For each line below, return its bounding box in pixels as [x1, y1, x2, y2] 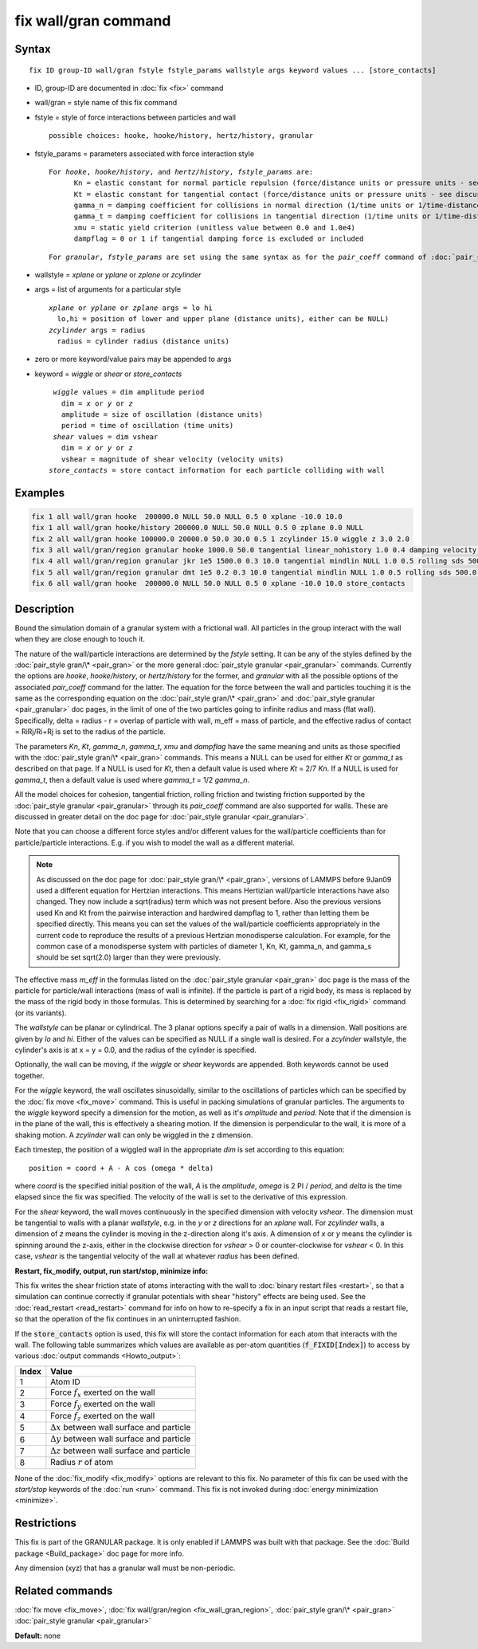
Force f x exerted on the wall [50, 1387, 155, 1399]
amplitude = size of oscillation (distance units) [61, 410, 263, 418]
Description [14, 602, 75, 615]
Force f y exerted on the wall [50, 1399, 155, 1411]
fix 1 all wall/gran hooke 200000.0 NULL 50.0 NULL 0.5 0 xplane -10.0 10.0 [31, 512, 343, 521]
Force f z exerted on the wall [50, 1410, 155, 1423]
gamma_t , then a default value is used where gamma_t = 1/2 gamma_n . [14, 775, 250, 784]
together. [14, 1070, 45, 1080]
